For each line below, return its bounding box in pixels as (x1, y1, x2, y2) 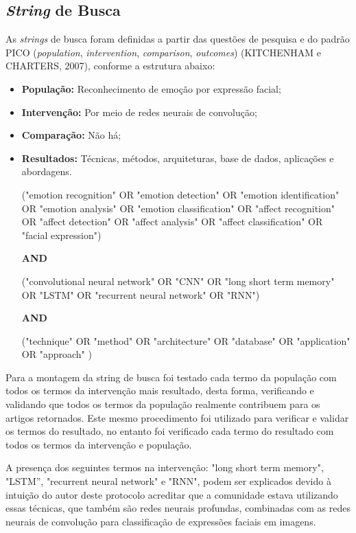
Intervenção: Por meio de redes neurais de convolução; (21, 104, 257, 119)
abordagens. (21, 164, 72, 179)
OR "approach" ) (21, 347, 92, 361)
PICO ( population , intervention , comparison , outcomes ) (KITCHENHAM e (5, 45, 321, 59)
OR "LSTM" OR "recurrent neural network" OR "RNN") (21, 287, 260, 302)
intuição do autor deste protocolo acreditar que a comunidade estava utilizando (5, 487, 338, 501)
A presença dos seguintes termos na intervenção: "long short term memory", (5, 460, 324, 475)
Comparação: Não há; (21, 128, 121, 142)
